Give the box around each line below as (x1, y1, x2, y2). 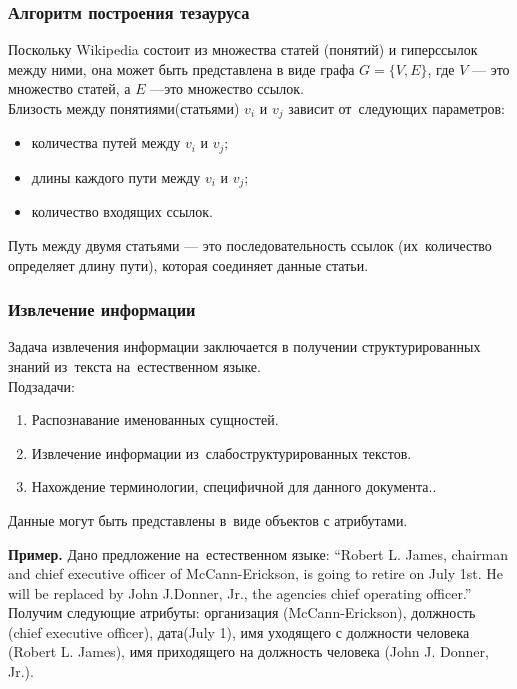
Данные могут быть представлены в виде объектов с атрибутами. (8, 509, 408, 530)
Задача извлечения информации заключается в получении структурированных (8, 336, 481, 357)
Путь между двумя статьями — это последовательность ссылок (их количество (8, 234, 492, 255)
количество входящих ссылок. (31, 201, 213, 222)
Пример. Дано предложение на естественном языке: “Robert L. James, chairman (8, 543, 509, 564)
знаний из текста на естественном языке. (8, 355, 261, 376)
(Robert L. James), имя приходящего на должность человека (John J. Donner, (8, 641, 489, 662)
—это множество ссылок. (150, 78, 304, 99)
